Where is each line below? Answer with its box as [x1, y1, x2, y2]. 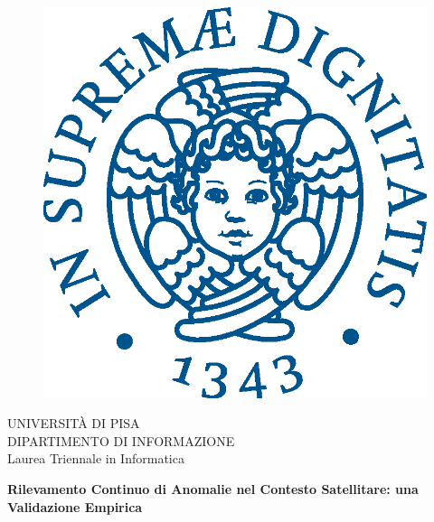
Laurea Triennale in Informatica [7, 449, 184, 468]
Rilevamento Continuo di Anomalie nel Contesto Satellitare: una [7, 479, 419, 498]
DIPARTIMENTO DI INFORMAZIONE [7, 431, 235, 450]
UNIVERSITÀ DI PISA [7, 414, 140, 433]
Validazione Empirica [7, 497, 143, 516]
